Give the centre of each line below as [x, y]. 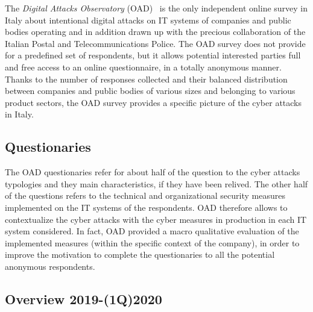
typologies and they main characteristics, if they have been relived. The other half [156, 183]
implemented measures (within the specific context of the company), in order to [152, 242]
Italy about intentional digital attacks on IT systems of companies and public [148, 20]
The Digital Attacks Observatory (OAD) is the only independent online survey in [156, 8]
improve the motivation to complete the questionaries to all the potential [140, 254]
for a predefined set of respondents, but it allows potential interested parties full [153, 55]
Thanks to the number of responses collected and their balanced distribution [146, 79]
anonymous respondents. [50, 266]
